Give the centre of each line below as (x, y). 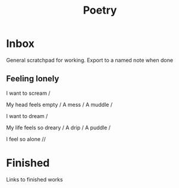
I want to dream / (27, 116)
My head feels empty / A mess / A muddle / (59, 104)
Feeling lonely (33, 79)
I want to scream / (28, 93)
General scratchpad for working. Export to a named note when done (90, 60)
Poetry (100, 10)
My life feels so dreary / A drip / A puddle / (59, 128)
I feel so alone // (26, 139)
